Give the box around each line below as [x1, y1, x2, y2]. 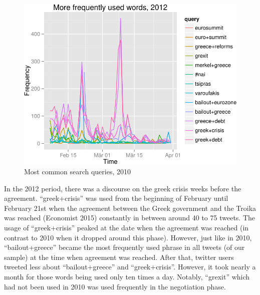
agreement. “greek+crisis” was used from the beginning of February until [4, 193, 228, 203]
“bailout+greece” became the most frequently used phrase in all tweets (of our [4, 242, 245, 252]
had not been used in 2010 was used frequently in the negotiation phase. [4, 281, 226, 291]
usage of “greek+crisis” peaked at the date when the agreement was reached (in [4, 222, 249, 233]
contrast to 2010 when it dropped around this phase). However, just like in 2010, [4, 232, 252, 242]
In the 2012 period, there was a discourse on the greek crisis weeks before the [4, 183, 241, 193]
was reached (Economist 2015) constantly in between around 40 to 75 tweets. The [4, 212, 255, 223]
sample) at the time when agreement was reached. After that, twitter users [4, 251, 234, 262]
